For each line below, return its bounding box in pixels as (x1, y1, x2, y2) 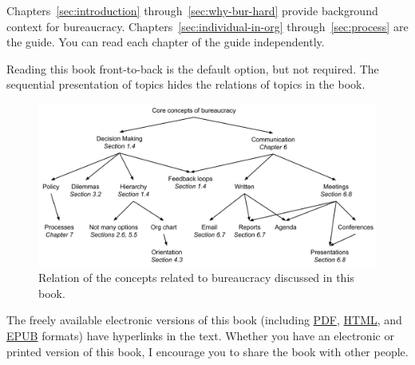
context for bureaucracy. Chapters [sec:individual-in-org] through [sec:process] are (6, 18, 409, 34)
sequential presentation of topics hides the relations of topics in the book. (6, 76, 366, 93)
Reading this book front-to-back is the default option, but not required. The (6, 60, 379, 77)
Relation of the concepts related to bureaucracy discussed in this (38, 269, 354, 286)
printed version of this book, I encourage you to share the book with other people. (6, 343, 409, 359)
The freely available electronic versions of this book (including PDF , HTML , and (6, 311, 402, 328)
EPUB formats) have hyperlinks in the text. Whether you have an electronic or (6, 327, 394, 344)
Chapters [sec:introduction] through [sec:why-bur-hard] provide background (6, 2, 378, 18)
